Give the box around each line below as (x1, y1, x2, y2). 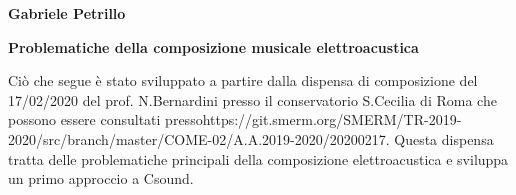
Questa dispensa (394, 128, 494, 149)
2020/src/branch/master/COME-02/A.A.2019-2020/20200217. (8, 128, 390, 149)
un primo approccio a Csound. (8, 168, 194, 189)
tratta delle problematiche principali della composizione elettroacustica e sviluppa (8, 148, 509, 169)
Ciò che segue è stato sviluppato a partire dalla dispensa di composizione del (8, 70, 478, 91)
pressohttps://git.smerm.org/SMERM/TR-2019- (165, 109, 462, 130)
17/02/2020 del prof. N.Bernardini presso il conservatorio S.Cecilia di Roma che (8, 89, 497, 110)
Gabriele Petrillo (8, 3, 126, 23)
